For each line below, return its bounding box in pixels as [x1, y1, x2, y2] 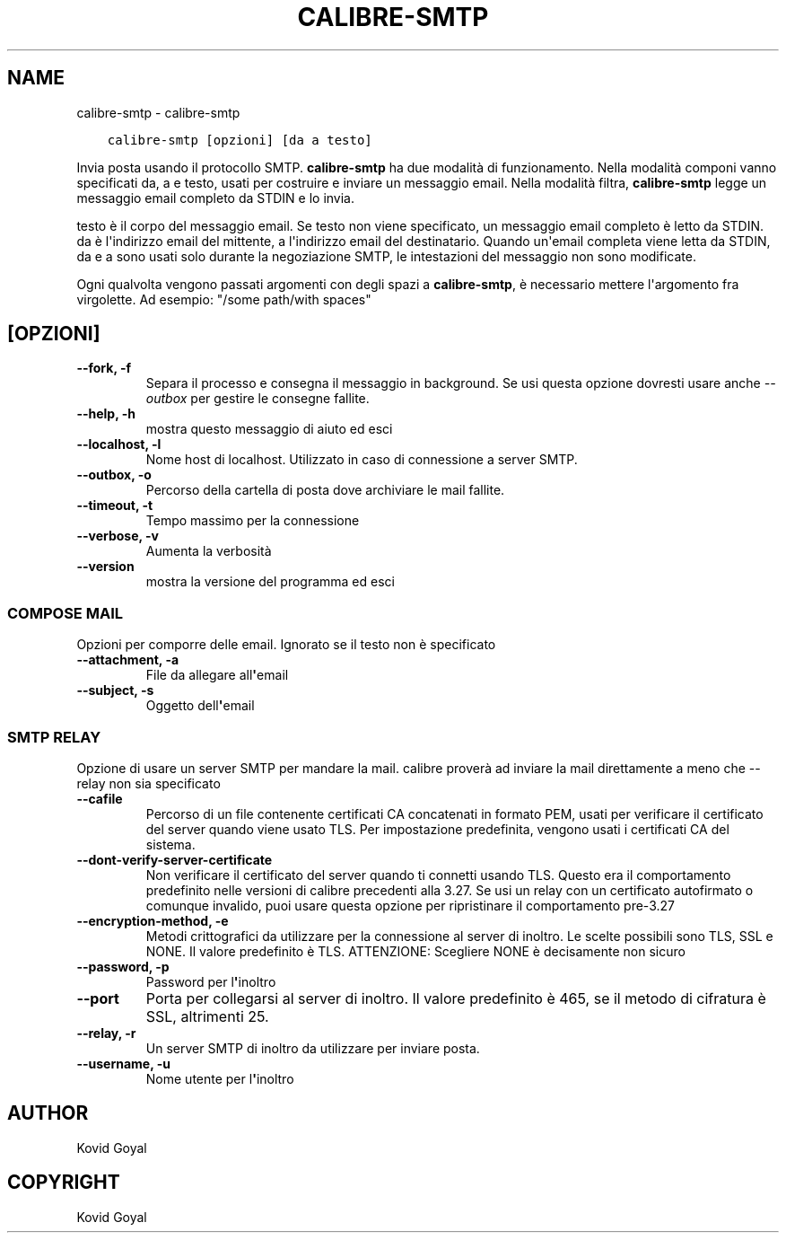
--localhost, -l [76, 436, 162, 453]
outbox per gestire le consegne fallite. [145, 391, 370, 407]
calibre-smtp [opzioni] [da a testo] [107, 132, 372, 147]
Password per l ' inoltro [145, 973, 276, 989]
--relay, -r [76, 1025, 136, 1041]
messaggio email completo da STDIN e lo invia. [76, 189, 355, 206]
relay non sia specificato [76, 775, 221, 791]
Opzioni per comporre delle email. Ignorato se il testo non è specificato [76, 637, 496, 653]
